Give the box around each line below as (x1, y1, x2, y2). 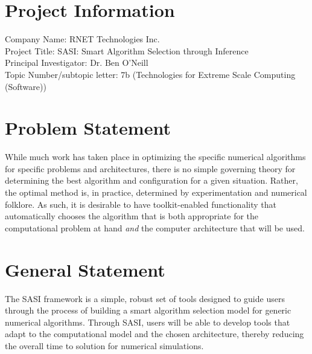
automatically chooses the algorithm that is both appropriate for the (5, 210, 259, 222)
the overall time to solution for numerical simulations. (5, 339, 204, 352)
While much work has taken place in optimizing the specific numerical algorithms (5, 150, 306, 163)
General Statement (5, 257, 165, 282)
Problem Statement (5, 115, 171, 140)
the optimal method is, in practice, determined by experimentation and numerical (5, 186, 307, 198)
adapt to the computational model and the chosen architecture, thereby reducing (5, 327, 304, 340)
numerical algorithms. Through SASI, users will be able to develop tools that (5, 315, 290, 328)
